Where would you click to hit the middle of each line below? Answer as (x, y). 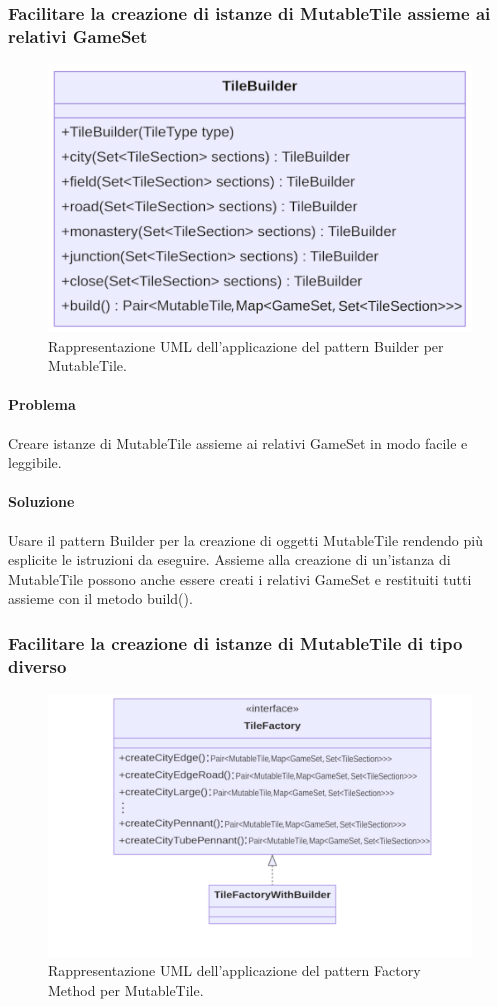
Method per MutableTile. (126, 989)
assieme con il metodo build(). (100, 598)
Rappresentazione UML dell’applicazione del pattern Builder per (246, 345)
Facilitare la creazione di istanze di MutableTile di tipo (235, 642)
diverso (37, 665)
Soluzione (41, 501)
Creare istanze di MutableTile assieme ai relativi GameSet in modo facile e (238, 442)
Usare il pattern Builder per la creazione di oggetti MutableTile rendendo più (245, 539)
